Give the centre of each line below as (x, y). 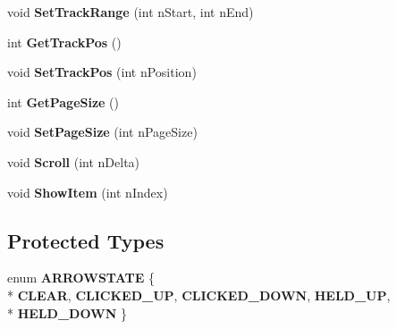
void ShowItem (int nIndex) (88, 192)
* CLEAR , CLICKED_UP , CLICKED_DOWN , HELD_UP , (199, 295)
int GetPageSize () (63, 101)
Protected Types (86, 240)
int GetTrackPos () (64, 42)
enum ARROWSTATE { (81, 278)
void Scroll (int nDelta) (74, 161)
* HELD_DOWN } (67, 312)
